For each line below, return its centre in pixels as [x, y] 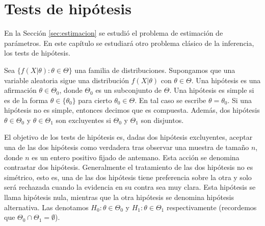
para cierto [95, 100]
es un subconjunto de [129, 90]
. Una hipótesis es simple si [212, 90]
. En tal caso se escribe [170, 100]
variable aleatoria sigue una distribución [67, 80]
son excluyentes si [83, 120]
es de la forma [26, 100]
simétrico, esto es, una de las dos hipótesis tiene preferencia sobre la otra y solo [128, 177]
